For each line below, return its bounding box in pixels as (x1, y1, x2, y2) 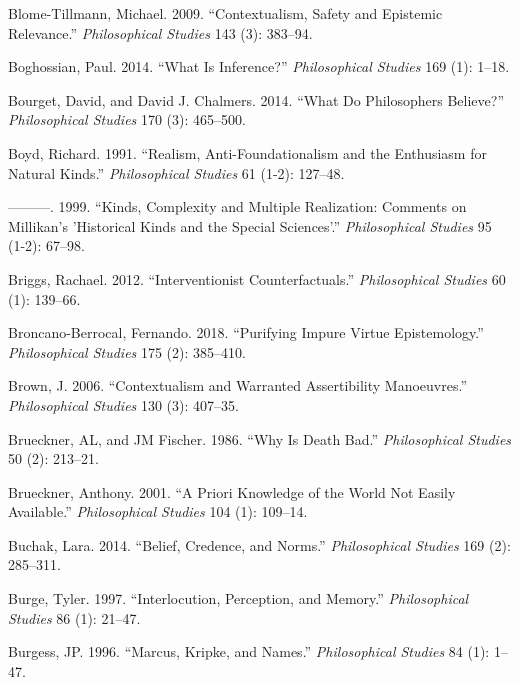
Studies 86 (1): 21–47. (8, 607, 141, 628)
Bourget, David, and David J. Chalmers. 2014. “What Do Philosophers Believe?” (8, 89, 505, 110)
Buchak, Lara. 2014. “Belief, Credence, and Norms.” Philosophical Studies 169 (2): (8, 534, 511, 555)
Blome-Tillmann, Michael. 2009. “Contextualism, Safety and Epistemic (8, 3, 443, 23)
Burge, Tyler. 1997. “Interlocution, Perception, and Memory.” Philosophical (8, 588, 469, 609)
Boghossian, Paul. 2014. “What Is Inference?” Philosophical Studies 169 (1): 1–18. (8, 56, 510, 77)
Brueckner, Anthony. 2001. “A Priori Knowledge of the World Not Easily (8, 481, 456, 502)
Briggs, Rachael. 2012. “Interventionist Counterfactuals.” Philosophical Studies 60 (8, 268, 506, 289)
